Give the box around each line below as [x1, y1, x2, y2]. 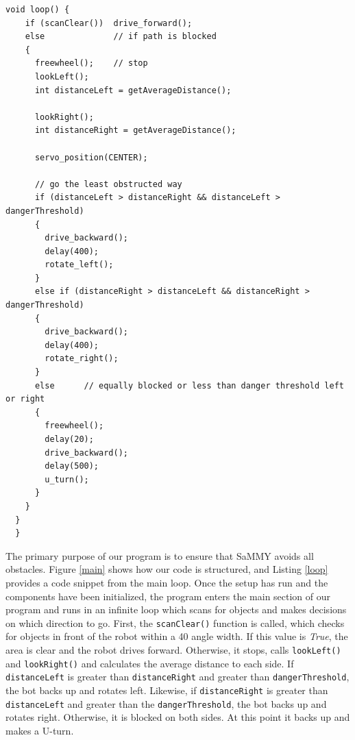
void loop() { [5, 5, 70, 14]
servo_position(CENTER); [34, 152, 148, 162]
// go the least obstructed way [34, 179, 182, 189]
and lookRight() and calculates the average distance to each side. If [5, 656, 294, 670]
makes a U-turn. [5, 723, 74, 737]
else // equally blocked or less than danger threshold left [34, 380, 344, 391]
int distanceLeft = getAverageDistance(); [34, 85, 232, 95]
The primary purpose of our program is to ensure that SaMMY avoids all [5, 548, 314, 563]
